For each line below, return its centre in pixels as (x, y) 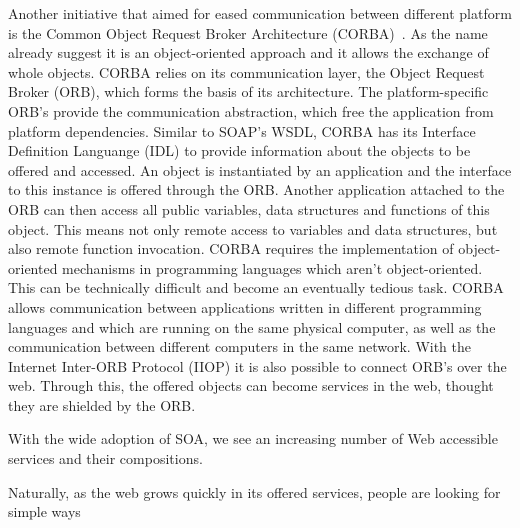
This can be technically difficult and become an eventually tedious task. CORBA (256, 287)
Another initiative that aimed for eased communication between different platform (260, 13)
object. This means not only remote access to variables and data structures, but (253, 228)
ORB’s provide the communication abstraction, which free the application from (251, 110)
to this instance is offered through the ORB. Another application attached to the (256, 189)
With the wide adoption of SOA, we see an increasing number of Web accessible (253, 438)
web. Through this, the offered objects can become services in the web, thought (251, 385)
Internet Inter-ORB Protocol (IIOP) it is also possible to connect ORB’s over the (257, 365)
